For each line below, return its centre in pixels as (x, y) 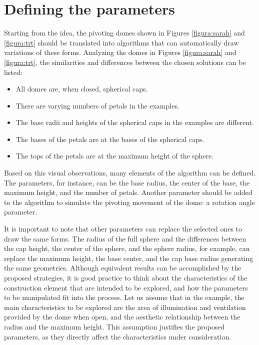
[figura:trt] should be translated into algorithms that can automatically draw (121, 42)
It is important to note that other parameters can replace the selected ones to (123, 229)
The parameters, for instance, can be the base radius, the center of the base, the (127, 182)
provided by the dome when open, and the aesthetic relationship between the (122, 317)
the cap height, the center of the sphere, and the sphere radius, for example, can (127, 248)
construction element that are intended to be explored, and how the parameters (126, 287)
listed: (13, 72)
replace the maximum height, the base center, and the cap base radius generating (129, 258)
